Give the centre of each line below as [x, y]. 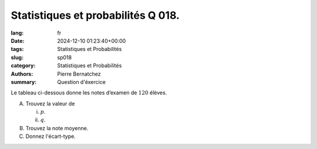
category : [23, 66]
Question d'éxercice [81, 82]
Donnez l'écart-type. [50, 136]
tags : [17, 49]
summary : [24, 82]
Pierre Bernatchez [79, 74]
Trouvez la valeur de [50, 103]
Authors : [22, 74]
